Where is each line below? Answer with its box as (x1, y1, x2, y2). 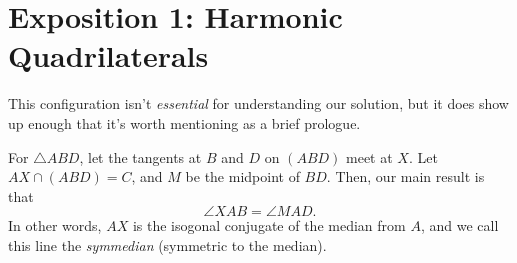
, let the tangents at (79, 146, 202, 167)
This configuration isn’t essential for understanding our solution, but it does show (8, 93, 509, 114)
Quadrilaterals (8, 35, 209, 76)
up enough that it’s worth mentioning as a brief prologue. (8, 112, 361, 133)
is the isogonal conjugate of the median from (132, 215, 406, 236)
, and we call (420, 215, 499, 236)
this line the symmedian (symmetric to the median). (8, 234, 327, 255)
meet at (346, 146, 393, 167)
